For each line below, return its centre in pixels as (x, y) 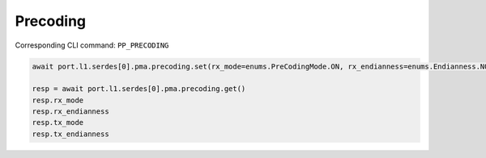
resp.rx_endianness (70, 112)
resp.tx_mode (58, 123)
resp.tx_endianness (70, 134)
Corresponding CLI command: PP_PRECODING (92, 45)
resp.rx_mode (58, 100)
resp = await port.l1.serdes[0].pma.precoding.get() (139, 89)
